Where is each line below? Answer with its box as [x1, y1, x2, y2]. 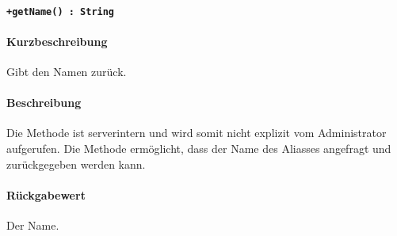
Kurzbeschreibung [6, 32, 108, 49]
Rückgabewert [6, 186, 86, 203]
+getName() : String [6, 6, 115, 17]
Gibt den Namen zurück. [6, 63, 127, 80]
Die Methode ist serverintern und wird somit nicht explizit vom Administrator [6, 124, 387, 141]
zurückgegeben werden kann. [6, 155, 146, 172]
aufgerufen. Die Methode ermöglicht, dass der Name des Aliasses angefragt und [6, 140, 391, 157]
